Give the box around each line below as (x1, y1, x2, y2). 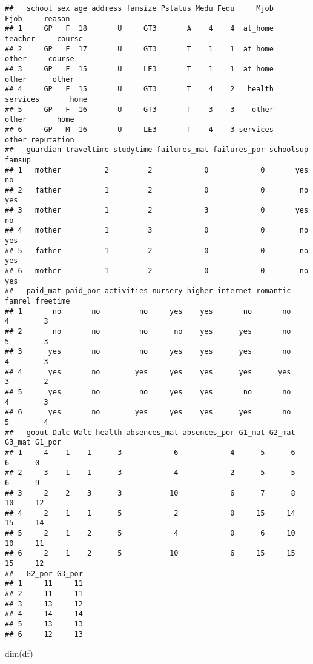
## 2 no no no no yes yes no (5, 327, 291, 336)
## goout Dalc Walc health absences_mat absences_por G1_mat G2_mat (5, 428, 295, 437)
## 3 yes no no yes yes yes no (5, 347, 291, 356)
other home (5, 115, 74, 124)
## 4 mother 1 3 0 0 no (5, 226, 309, 235)
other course (5, 55, 74, 64)
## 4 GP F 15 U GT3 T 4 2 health (5, 85, 274, 94)
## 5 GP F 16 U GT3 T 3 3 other (5, 105, 274, 114)
